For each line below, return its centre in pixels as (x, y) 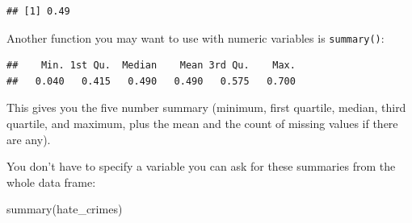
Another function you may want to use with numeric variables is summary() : (195, 37)
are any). (29, 139)
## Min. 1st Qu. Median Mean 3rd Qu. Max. (151, 66)
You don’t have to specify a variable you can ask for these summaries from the (201, 166)
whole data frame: (51, 182)
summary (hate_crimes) (65, 209)
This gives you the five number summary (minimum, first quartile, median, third (206, 107)
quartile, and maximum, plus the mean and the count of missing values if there (202, 124)
